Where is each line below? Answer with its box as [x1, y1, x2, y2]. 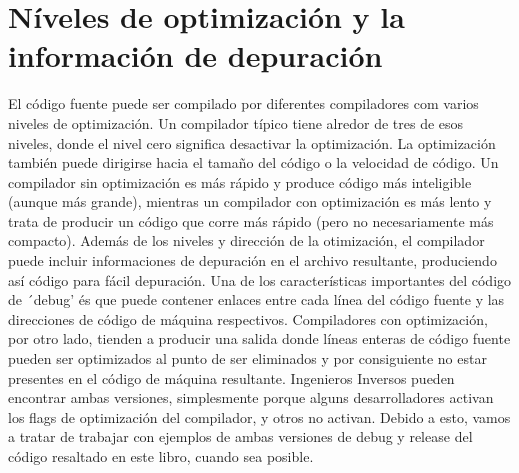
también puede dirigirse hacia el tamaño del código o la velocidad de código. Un [8, 152, 499, 173]
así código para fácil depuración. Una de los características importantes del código [8, 269, 512, 290]
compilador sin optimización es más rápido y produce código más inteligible [8, 171, 472, 192]
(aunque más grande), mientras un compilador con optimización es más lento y [8, 191, 492, 212]
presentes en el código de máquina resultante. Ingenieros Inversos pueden [8, 367, 455, 388]
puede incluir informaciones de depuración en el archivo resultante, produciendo [8, 250, 497, 271]
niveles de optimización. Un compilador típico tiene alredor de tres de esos [8, 112, 464, 133]
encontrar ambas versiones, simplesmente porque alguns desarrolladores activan [8, 387, 494, 408]
